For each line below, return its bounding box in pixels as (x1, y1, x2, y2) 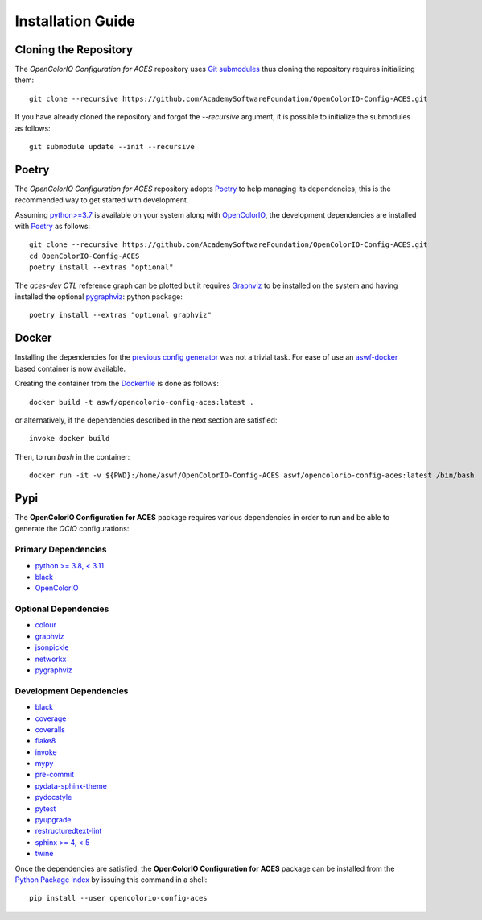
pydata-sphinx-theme (35, 781, 108, 790)
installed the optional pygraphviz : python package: (14, 292, 183, 302)
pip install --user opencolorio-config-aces (29, 893, 208, 903)
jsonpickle (35, 643, 69, 652)
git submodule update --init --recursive (29, 142, 195, 152)
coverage (35, 714, 67, 723)
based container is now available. (14, 364, 126, 373)
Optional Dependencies (14, 603, 109, 614)
